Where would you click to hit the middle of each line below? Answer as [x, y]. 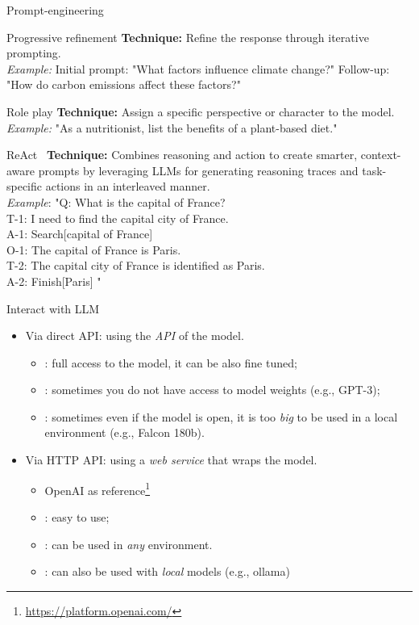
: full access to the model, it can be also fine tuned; [171, 362]
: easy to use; [77, 516]
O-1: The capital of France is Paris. [94, 249]
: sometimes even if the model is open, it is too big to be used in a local [221, 416]
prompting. [34, 53]
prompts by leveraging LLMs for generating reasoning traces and [198, 170]
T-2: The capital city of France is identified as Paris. [136, 265]
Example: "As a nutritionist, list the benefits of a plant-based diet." [172, 127]
